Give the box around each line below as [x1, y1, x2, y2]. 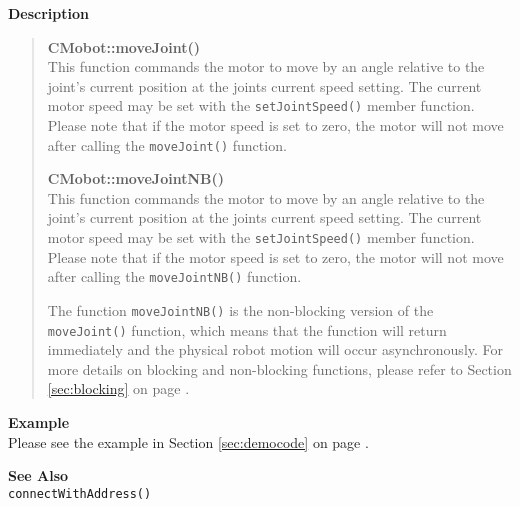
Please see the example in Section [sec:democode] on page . [8, 431, 369, 452]
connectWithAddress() [8, 486, 152, 501]
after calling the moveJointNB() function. [47, 266, 302, 287]
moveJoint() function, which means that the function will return [47, 319, 447, 340]
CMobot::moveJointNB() [47, 168, 225, 189]
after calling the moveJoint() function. [47, 134, 287, 155]
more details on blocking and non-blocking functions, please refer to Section [47, 358, 512, 379]
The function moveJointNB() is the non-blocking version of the [47, 299, 434, 320]
